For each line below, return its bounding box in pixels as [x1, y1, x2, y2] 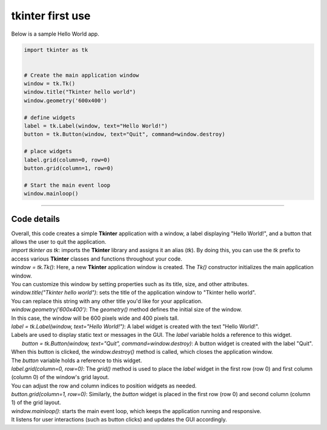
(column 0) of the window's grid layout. [11, 374, 110, 381]
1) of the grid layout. [11, 399, 62, 406]
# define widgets [24, 114, 76, 121]
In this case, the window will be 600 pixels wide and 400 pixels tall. [11, 314, 179, 322]
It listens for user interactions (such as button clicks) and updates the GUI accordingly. [11, 416, 227, 423]
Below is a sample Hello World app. [11, 30, 99, 37]
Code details [11, 213, 61, 224]
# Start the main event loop [24, 181, 111, 189]
